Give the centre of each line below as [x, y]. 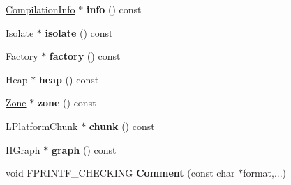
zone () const [67, 103]
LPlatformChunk [42, 126]
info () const [114, 9]
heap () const [69, 79]
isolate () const [79, 32]
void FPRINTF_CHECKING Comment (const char [120, 173]
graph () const [84, 149]
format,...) [265, 173]
